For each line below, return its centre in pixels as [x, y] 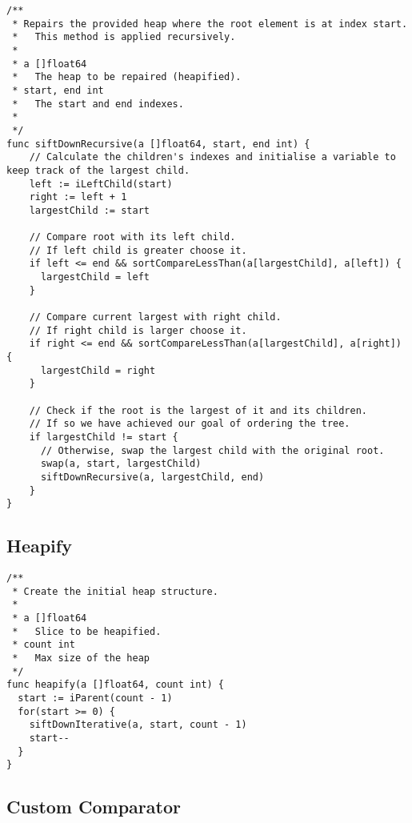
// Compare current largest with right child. [155, 317]
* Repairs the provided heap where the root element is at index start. [210, 24]
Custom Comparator [94, 807]
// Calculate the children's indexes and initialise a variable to [212, 157]
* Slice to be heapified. [87, 631]
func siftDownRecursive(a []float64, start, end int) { [158, 144]
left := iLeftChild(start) [101, 184]
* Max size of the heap [81, 658]
